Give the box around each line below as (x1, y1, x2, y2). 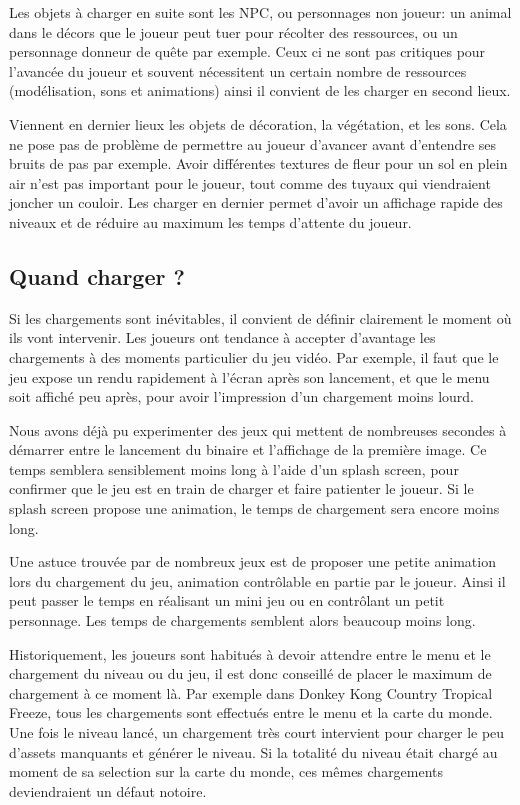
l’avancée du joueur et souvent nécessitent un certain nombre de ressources (9, 60, 467, 81)
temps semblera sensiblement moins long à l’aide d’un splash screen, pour (9, 458, 459, 479)
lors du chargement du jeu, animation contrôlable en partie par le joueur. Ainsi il (9, 570, 506, 591)
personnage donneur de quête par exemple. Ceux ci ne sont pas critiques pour (9, 41, 486, 62)
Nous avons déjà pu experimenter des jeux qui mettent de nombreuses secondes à (9, 419, 507, 440)
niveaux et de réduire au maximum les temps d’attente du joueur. (9, 211, 412, 232)
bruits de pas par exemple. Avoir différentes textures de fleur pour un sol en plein (9, 153, 508, 174)
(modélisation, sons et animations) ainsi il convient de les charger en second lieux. (9, 80, 511, 101)
